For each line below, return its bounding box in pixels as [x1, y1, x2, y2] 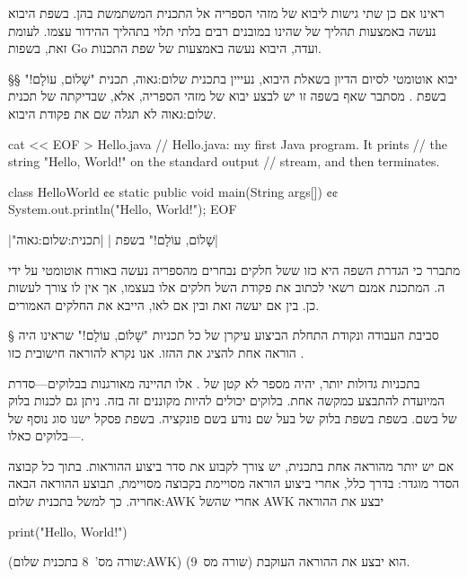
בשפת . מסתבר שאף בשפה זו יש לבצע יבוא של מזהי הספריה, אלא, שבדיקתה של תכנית [8, 86, 446, 105]
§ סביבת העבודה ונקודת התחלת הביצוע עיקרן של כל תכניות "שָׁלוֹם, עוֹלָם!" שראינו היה [8, 325, 439, 344]
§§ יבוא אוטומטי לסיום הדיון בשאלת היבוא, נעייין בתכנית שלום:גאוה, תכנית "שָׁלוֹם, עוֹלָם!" [8, 68, 458, 87]
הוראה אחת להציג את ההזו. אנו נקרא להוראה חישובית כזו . [8, 342, 304, 361]
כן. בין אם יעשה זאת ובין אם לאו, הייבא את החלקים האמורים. [8, 295, 320, 314]
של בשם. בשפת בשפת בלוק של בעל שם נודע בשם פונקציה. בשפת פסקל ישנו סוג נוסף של [8, 408, 457, 427]
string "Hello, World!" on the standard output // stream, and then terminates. [8, 152, 440, 171]
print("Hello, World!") [8, 521, 128, 540]
